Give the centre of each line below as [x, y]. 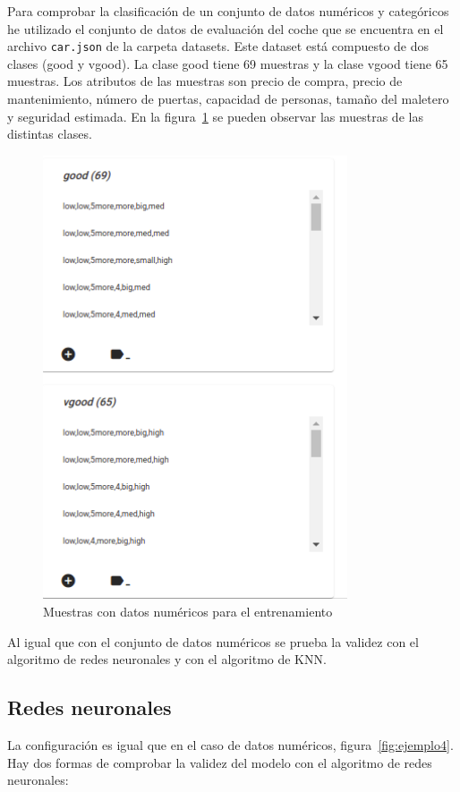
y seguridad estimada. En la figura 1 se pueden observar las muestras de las [215, 116]
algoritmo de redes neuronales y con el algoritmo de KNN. [167, 659]
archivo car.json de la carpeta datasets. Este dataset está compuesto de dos [218, 46]
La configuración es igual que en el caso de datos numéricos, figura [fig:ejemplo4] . [230, 744]
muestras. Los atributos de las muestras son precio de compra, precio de [205, 81]
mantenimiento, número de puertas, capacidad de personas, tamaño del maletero [228, 99]
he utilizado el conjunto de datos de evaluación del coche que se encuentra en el [226, 28]
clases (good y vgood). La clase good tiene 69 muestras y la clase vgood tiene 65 [228, 63]
